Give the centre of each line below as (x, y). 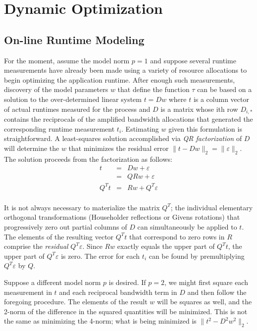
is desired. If (127, 282)
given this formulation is (205, 128)
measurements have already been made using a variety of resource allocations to (126, 70)
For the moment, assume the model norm (67, 60)
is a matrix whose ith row (199, 109)
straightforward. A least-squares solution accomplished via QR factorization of (123, 138)
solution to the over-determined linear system (73, 99)
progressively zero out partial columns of (66, 226)
